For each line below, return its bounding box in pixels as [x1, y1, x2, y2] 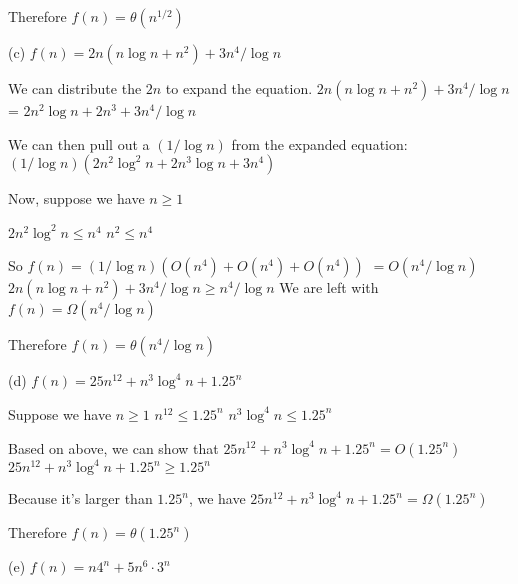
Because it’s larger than [8, 488, 153, 509]
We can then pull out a [8, 133, 150, 154]
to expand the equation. [165, 78, 313, 98]
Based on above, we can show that [8, 437, 219, 458]
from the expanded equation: [231, 133, 408, 154]
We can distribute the [8, 78, 142, 98]
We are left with [279, 277, 379, 298]
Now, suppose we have [8, 188, 145, 209]
